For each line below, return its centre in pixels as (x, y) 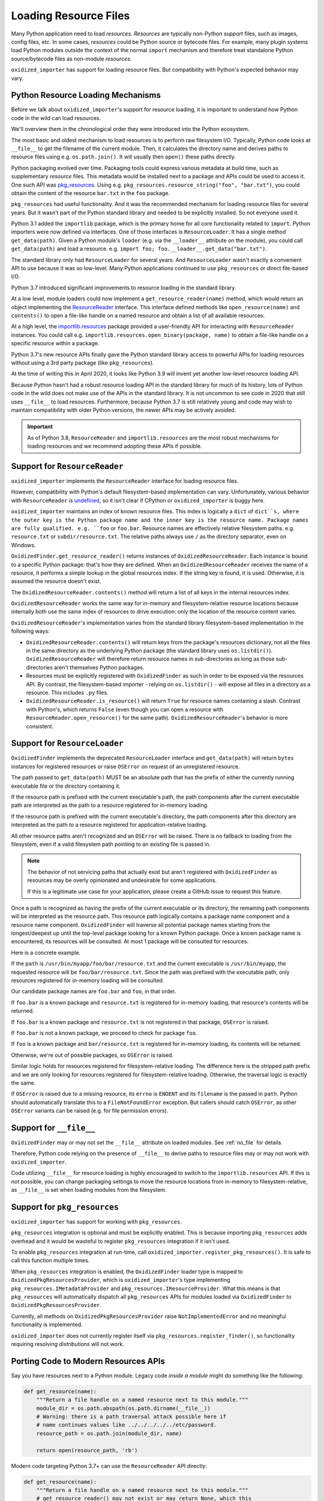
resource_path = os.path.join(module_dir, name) (109, 1433)
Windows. (23, 545)
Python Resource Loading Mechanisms (86, 95)
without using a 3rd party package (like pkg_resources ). (82, 363)
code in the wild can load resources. (56, 118)
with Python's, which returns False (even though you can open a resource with (125, 709)
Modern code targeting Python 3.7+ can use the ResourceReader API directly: (109, 1466)
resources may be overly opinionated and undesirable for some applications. (122, 880)
